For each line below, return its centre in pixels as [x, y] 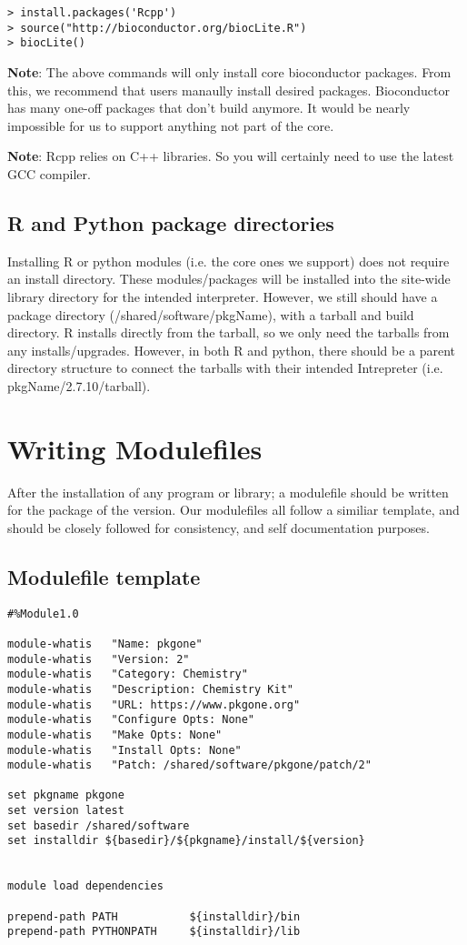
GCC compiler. [49, 173]
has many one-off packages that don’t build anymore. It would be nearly [209, 108]
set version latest [66, 811]
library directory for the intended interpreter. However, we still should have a [223, 296]
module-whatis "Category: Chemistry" [128, 674]
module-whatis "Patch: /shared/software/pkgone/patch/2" [189, 765]
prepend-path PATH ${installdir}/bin [154, 916]
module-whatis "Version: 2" [99, 659]
